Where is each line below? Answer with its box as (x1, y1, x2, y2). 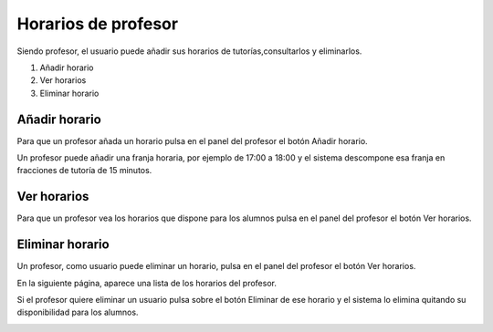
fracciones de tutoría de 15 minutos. (16, 165, 152, 176)
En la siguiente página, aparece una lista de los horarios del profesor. (16, 277, 278, 288)
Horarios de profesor (16, 14, 178, 34)
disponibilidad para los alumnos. (16, 306, 139, 318)
